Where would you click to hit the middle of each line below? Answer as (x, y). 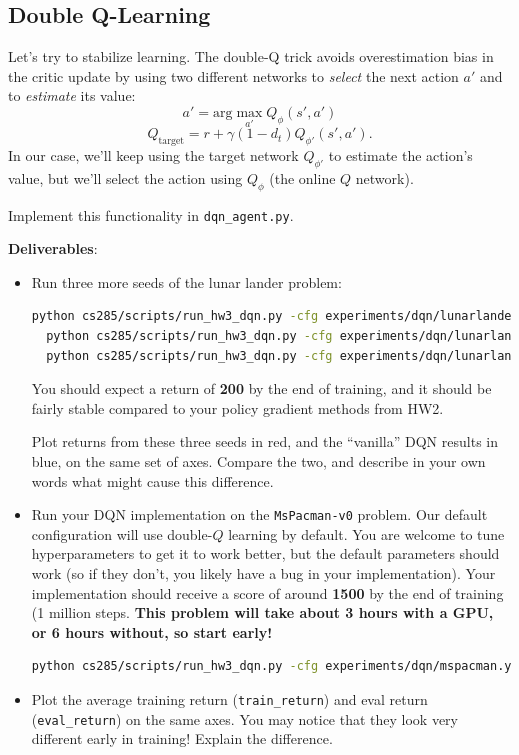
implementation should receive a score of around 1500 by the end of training (267, 592)
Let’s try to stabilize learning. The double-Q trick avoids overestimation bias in (251, 56)
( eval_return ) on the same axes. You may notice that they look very (244, 718)
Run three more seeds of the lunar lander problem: (186, 281)
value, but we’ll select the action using (125, 177)
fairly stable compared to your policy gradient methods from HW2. (237, 407)
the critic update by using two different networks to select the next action (233, 75)
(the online (302, 177)
